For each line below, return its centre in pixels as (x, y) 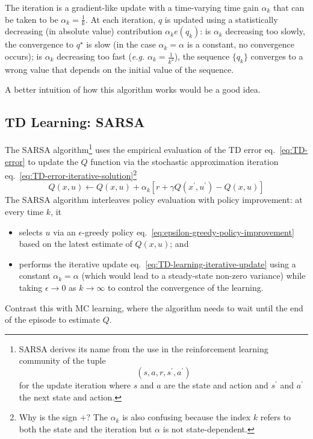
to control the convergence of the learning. (185, 287)
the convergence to (39, 44)
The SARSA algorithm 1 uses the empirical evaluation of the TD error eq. (140, 148)
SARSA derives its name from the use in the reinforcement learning (144, 348)
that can (289, 7)
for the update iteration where (75, 385)
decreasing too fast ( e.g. (101, 56)
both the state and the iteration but (85, 428)
